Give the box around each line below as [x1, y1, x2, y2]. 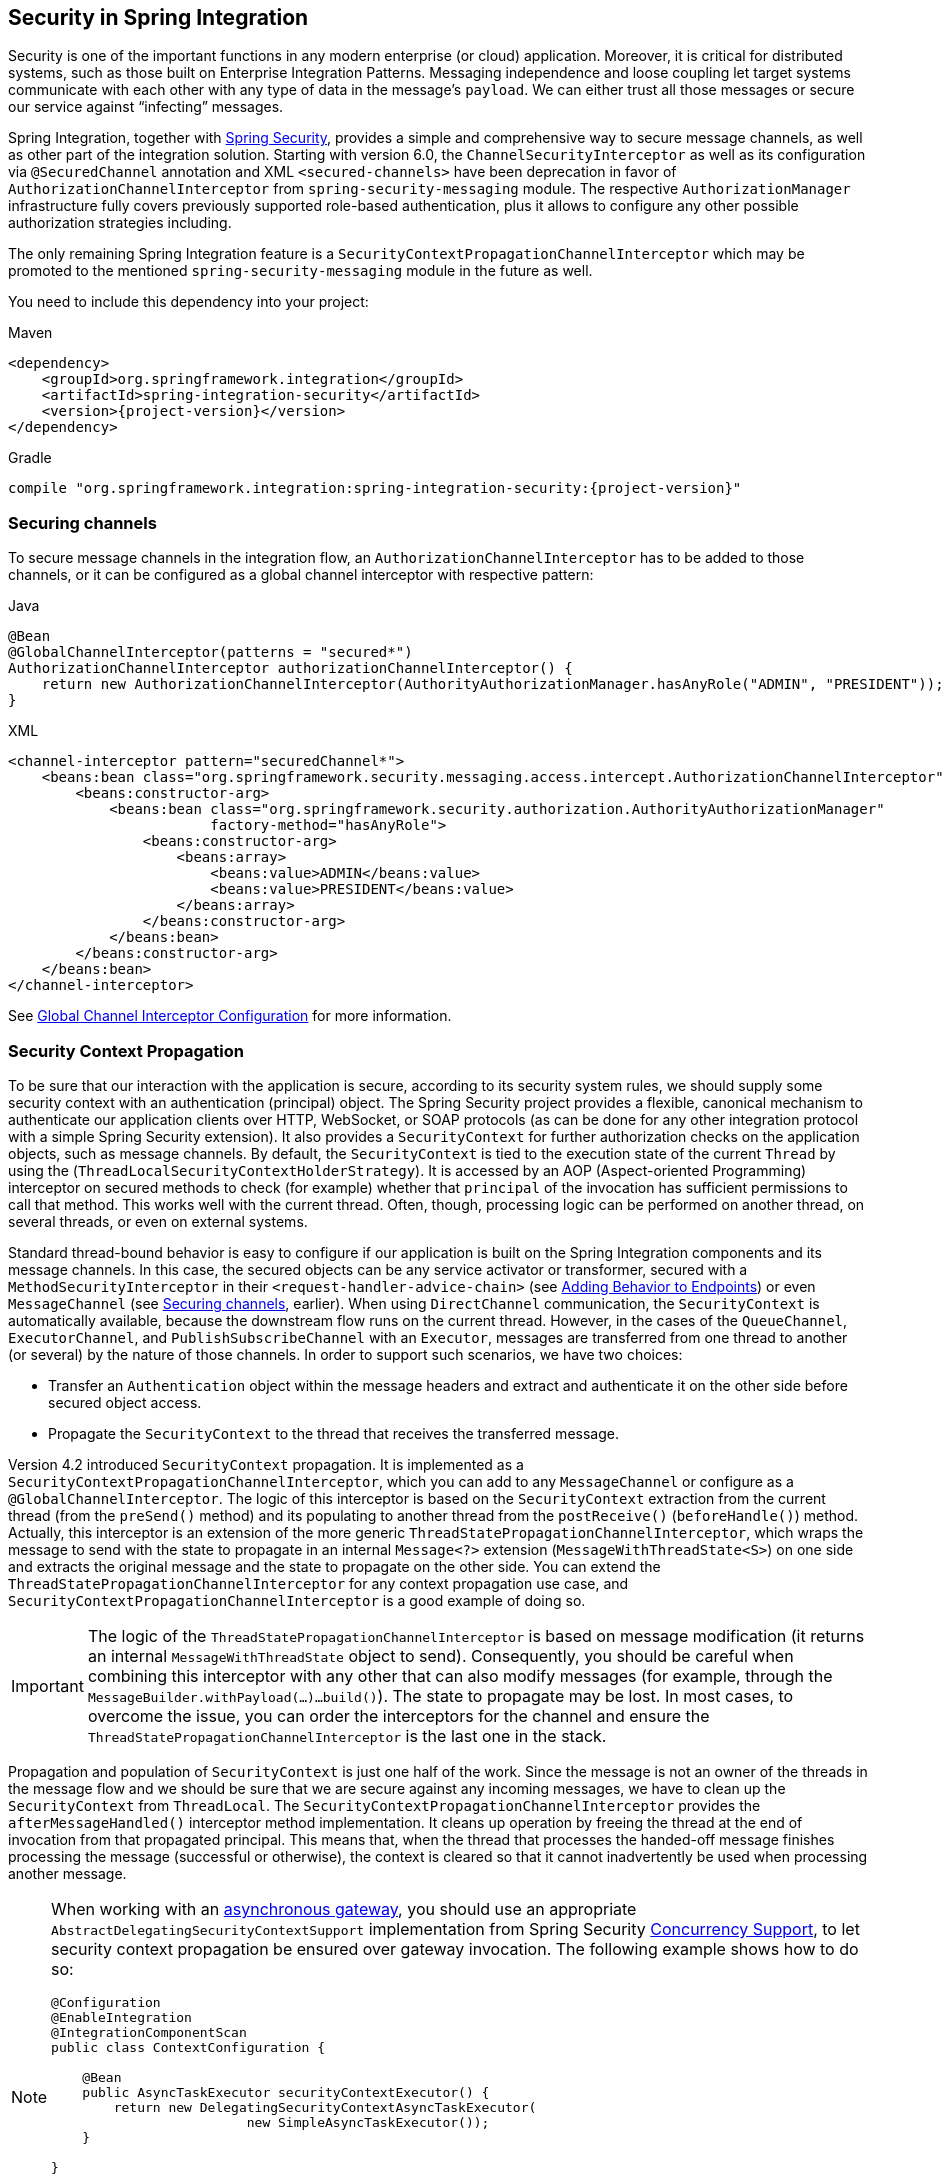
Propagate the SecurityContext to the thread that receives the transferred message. [48, 1424, 619, 1442]
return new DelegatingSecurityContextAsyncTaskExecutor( [113, 2099, 537, 2115]
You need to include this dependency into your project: [8, 293, 369, 311]
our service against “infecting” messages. [8, 98, 284, 116]
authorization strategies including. [8, 214, 232, 232]
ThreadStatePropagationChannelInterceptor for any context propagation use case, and [8, 1574, 629, 1592]
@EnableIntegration [51, 2009, 192, 2025]
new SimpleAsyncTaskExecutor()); [246, 2114, 490, 2130]
